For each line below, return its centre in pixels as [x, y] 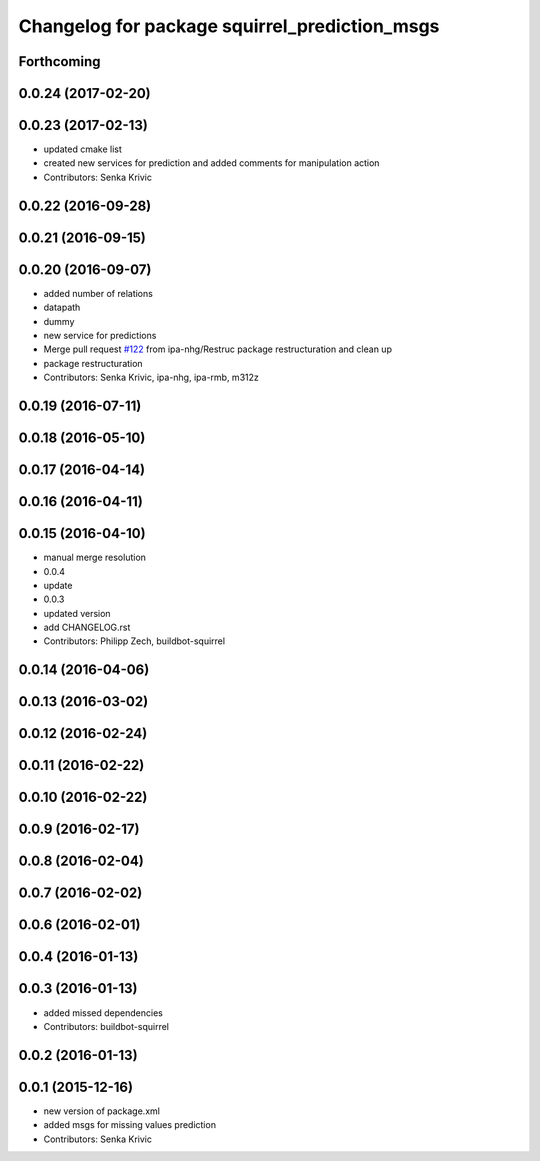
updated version [77, 613]
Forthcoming [59, 61]
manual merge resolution [95, 557]
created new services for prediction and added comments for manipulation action [211, 163]
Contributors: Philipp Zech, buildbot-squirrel [134, 641]
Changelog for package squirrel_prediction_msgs [229, 26]
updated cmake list [82, 149]
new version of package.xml [101, 1111]
